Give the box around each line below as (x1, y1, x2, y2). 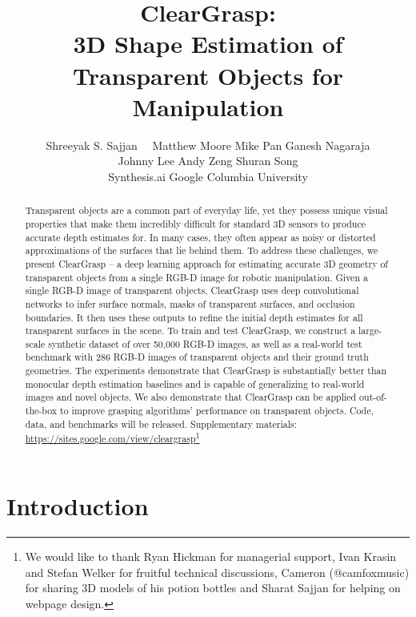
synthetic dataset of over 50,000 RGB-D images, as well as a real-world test (48, 337, 362, 350)
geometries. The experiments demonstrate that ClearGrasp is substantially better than (25, 364, 387, 377)
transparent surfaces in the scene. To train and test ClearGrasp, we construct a (25, 324, 356, 337)
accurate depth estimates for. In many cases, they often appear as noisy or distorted (25, 230, 376, 244)
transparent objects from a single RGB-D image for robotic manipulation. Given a (25, 270, 368, 284)
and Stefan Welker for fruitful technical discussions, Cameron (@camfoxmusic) (25, 563, 410, 580)
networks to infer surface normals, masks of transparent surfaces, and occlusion (25, 296, 355, 310)
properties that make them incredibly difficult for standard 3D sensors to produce (25, 216, 366, 230)
